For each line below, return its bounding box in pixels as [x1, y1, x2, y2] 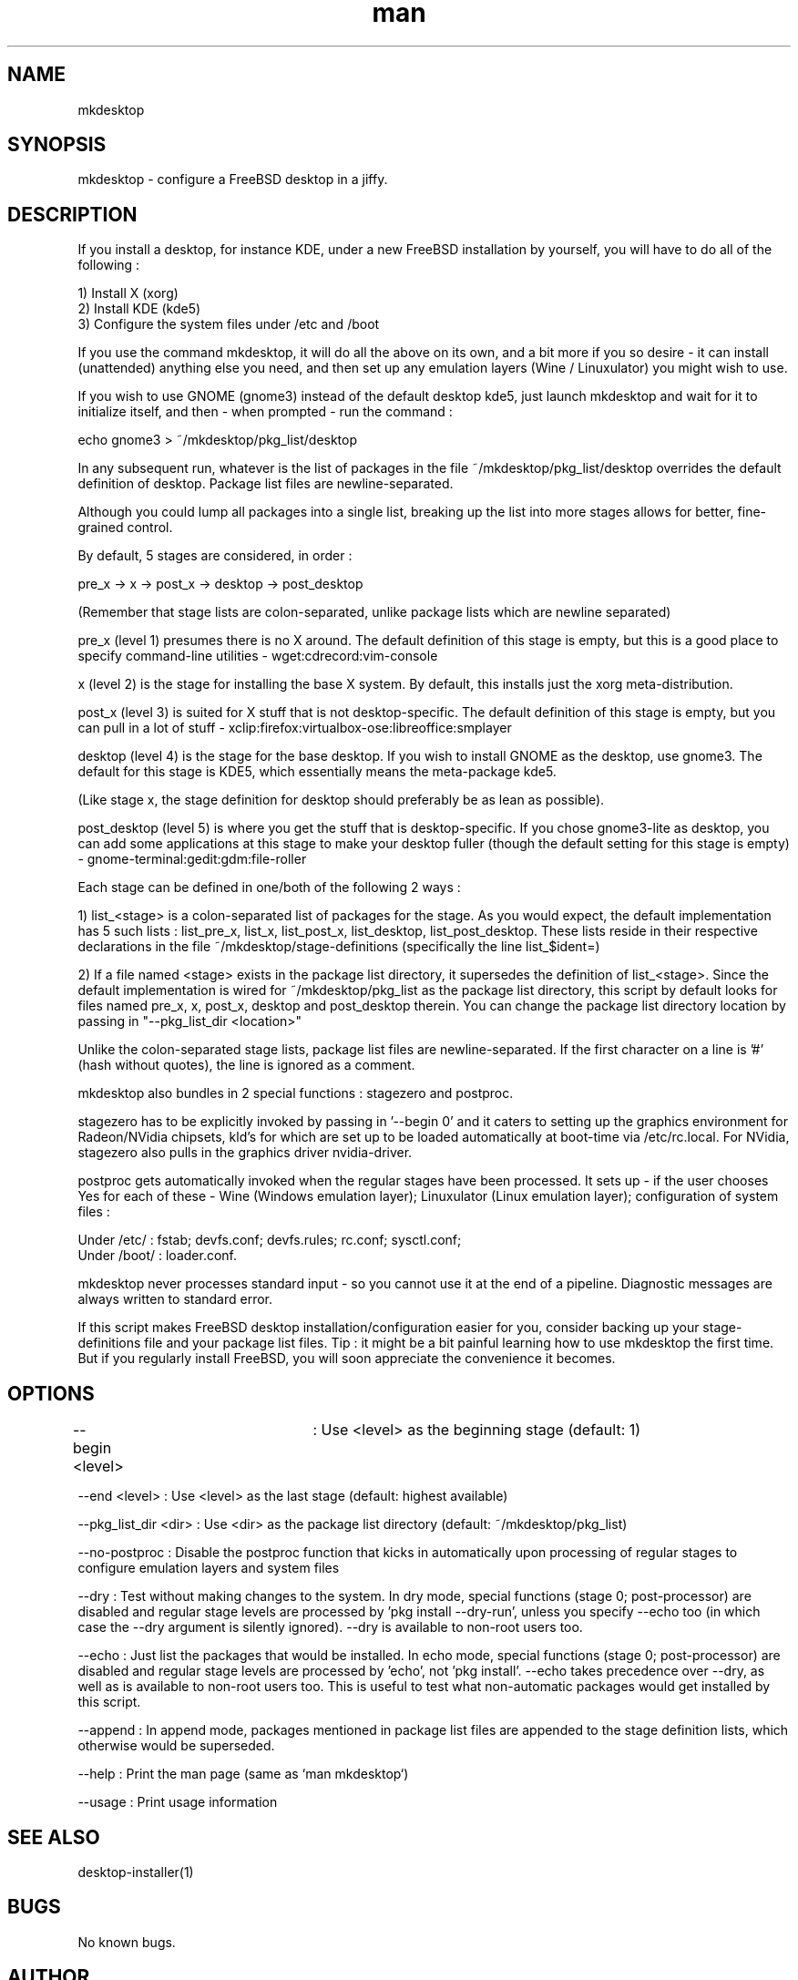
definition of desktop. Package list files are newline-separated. [77, 476, 454, 492]
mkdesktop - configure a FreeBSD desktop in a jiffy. [77, 171, 388, 188]
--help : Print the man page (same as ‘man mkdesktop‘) [77, 1766, 409, 1782]
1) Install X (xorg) [77, 285, 179, 302]
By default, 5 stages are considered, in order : [77, 548, 353, 564]
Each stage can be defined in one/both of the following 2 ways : [77, 879, 461, 896]
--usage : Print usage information [77, 1794, 278, 1811]
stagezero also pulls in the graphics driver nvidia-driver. [77, 1144, 413, 1161]
